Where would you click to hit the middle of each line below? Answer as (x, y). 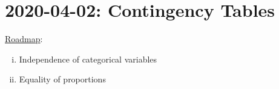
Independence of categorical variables (88, 59)
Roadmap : (24, 39)
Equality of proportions (62, 79)
